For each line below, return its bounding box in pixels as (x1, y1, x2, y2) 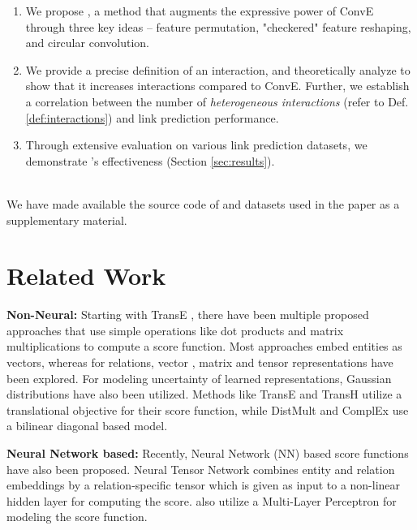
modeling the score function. (6, 508, 148, 525)
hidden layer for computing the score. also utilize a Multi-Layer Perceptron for (6, 492, 397, 509)
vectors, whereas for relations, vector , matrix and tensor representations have (6, 354, 393, 371)
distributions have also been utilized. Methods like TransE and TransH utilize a (6, 386, 402, 403)
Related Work (6, 259, 166, 292)
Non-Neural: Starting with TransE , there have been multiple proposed (6, 306, 369, 323)
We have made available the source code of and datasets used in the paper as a (6, 195, 400, 212)
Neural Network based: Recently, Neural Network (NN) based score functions (6, 445, 409, 461)
